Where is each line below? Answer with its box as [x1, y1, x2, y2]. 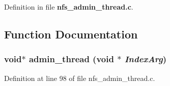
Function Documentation [4, 26, 138, 41]
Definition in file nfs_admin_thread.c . [4, 2, 133, 12]
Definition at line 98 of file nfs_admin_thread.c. [4, 72, 155, 83]
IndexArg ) [124, 53, 167, 65]
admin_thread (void [29, 53, 114, 65]
